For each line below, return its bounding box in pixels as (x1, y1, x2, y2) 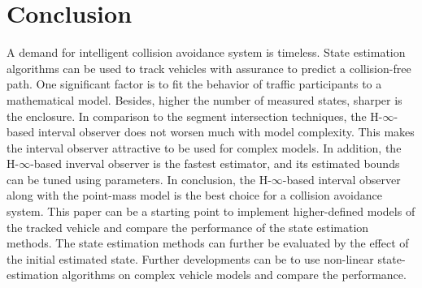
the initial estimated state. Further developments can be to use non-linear (7, 250, 374, 267)
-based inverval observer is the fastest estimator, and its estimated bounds (30, 155, 400, 172)
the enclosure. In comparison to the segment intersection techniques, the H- (7, 107, 383, 124)
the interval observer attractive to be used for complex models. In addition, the (7, 139, 402, 156)
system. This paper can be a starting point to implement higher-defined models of (7, 203, 415, 220)
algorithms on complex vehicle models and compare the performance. (62, 266, 407, 283)
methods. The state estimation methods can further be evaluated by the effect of (7, 234, 409, 251)
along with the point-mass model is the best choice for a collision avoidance (7, 187, 382, 204)
